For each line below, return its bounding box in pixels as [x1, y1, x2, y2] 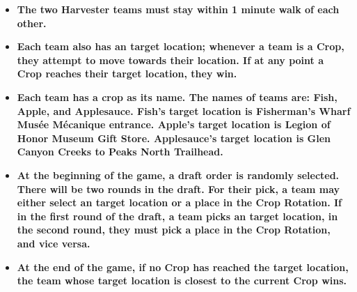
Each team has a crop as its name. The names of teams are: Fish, [17, 89, 338, 104]
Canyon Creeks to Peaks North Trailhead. [17, 144, 223, 159]
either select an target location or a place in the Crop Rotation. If [17, 195, 342, 210]
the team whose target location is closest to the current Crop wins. [17, 273, 347, 288]
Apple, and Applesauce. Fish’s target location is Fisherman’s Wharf [17, 103, 351, 118]
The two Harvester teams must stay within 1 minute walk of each [17, 2, 340, 16]
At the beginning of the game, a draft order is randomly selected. [17, 167, 340, 182]
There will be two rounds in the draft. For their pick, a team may [17, 181, 340, 196]
